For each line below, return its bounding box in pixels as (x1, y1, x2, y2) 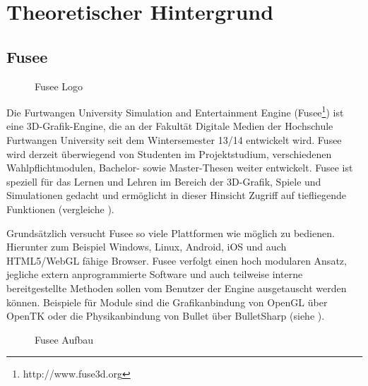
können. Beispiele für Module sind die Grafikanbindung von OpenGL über (6, 294, 328, 309)
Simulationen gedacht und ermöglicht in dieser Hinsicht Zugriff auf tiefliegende (6, 188, 346, 203)
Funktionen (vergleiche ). (6, 201, 114, 216)
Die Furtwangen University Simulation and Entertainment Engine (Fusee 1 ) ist (6, 103, 344, 119)
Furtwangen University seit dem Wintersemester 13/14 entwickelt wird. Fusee (6, 133, 342, 147)
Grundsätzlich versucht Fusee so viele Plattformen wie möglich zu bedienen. (6, 225, 335, 240)
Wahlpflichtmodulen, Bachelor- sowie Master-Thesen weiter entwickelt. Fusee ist (6, 160, 353, 175)
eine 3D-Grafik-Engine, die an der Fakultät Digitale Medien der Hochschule (6, 119, 333, 133)
